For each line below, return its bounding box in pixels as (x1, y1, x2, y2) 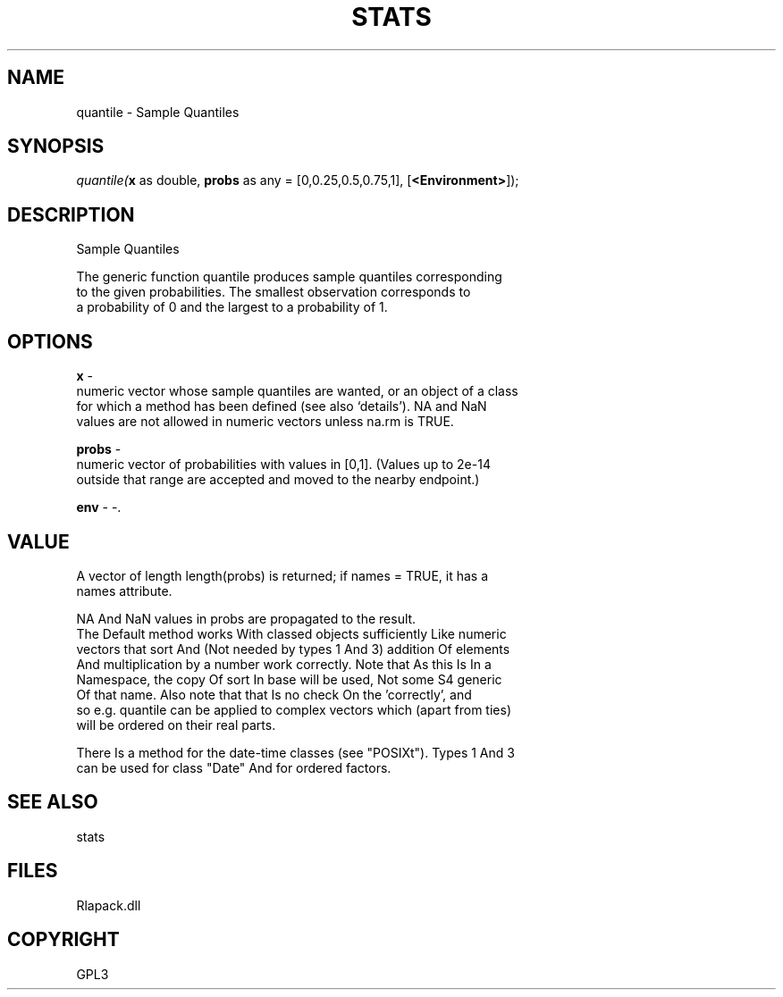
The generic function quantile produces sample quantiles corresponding (76, 269, 502, 285)
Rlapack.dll (76, 897, 141, 913)
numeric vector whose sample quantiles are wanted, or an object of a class (76, 383, 518, 399)
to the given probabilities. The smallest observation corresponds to (76, 284, 471, 300)
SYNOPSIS (7, 135, 105, 158)
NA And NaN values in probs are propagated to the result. (76, 610, 417, 626)
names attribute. (76, 582, 173, 599)
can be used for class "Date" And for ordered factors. (76, 759, 391, 775)
